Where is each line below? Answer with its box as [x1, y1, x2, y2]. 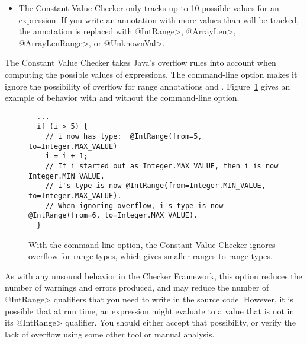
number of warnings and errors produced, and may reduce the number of [5, 281, 269, 294]
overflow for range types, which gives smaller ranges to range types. [28, 250, 273, 262]
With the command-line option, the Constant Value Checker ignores [28, 238, 276, 250]
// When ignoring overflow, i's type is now [45, 201, 224, 210]
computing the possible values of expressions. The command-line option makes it [5, 68, 298, 80]
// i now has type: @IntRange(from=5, [45, 132, 202, 141]
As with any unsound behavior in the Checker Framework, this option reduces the [5, 269, 302, 282]
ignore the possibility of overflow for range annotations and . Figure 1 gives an [5, 79, 290, 92]
